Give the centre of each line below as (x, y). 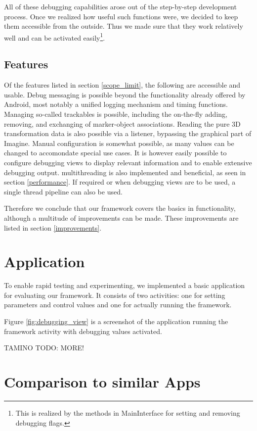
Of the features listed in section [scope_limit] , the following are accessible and (122, 85)
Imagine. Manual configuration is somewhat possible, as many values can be (119, 143)
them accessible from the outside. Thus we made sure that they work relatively (124, 26)
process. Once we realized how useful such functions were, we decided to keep (121, 16)
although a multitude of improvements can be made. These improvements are (121, 217)
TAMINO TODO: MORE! (44, 348)
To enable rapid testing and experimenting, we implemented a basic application (125, 285)
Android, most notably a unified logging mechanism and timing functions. (116, 104)
